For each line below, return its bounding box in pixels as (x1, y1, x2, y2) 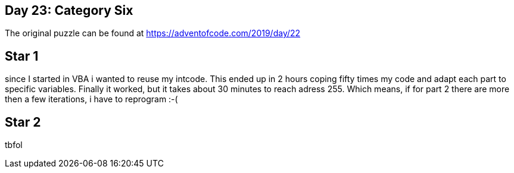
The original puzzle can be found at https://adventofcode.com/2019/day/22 (5, 28, 301, 39)
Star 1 (5, 48, 39, 64)
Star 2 (5, 114, 41, 130)
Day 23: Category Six (5, 3, 133, 18)
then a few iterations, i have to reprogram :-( (5, 94, 178, 105)
